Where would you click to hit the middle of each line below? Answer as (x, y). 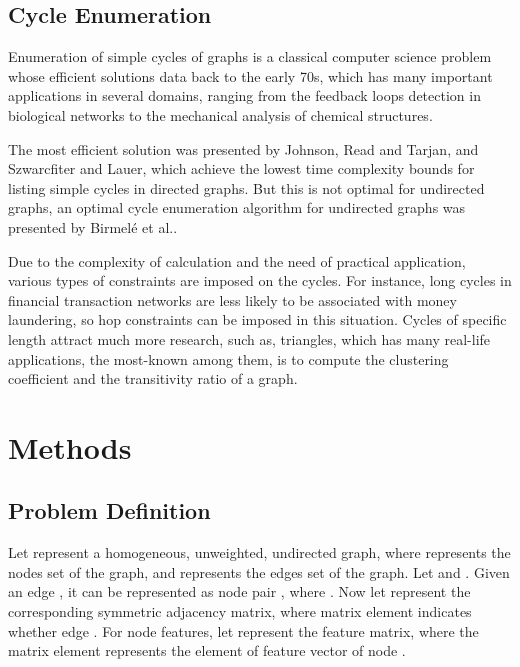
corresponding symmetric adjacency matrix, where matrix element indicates (240, 611)
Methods (70, 446)
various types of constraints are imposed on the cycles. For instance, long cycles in (260, 280)
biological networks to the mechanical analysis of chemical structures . (220, 114)
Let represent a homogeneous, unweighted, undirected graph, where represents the (259, 552)
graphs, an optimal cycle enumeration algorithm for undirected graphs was (237, 207)
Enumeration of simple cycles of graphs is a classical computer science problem (250, 56)
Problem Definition (109, 510)
